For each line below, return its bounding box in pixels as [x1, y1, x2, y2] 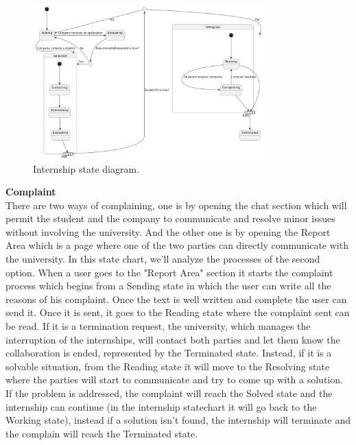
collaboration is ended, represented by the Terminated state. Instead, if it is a [5, 346, 332, 360]
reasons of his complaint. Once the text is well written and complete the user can [5, 291, 347, 306]
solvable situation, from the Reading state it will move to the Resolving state [5, 359, 330, 373]
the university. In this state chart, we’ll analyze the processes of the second [5, 252, 320, 266]
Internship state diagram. [33, 161, 140, 176]
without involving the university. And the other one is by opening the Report [5, 224, 331, 239]
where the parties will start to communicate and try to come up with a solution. [5, 372, 343, 387]
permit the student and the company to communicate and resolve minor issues [5, 211, 335, 226]
